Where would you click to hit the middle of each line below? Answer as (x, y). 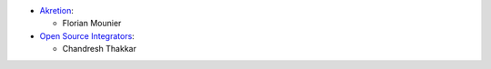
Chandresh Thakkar (99, 49)
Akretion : (57, 10)
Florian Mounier (92, 24)
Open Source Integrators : (87, 35)
